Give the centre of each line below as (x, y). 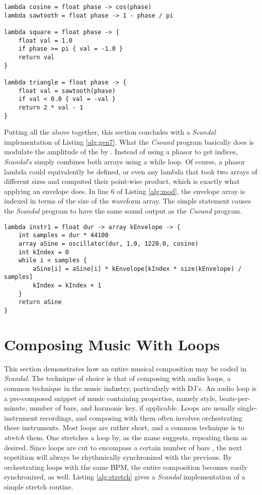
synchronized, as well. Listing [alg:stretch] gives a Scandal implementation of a (125, 477)
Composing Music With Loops (112, 344)
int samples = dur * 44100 (63, 235)
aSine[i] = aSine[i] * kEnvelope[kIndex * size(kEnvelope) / (137, 269)
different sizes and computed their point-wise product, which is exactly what (122, 181)
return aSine (40, 302)
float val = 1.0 (46, 40)
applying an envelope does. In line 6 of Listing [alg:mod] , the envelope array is (125, 191)
